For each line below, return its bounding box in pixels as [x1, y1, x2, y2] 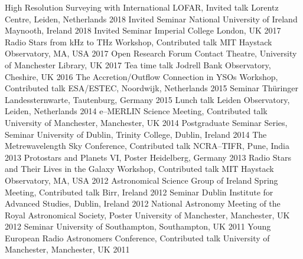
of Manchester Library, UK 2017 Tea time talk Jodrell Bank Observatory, [5, 58, 271, 71]
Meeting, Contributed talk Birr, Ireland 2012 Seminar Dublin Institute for [5, 185, 273, 198]
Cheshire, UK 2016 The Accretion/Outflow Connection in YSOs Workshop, [5, 70, 278, 82]
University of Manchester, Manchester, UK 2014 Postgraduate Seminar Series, [5, 116, 288, 128]
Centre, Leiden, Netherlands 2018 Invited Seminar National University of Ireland [5, 12, 298, 25]
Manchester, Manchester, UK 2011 [5, 243, 130, 255]
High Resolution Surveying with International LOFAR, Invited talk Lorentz [5, 1, 279, 13]
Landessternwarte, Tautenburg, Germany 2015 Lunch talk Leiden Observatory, [5, 93, 290, 105]
